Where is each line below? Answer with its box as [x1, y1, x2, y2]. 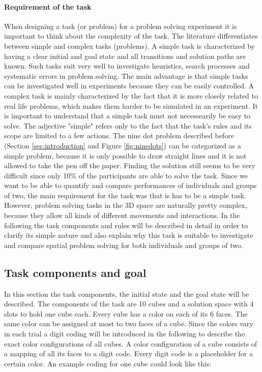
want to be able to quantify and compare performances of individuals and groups [4, 180, 257, 191]
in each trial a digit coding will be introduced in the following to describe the [4, 328, 245, 339]
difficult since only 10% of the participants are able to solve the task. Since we [4, 170, 248, 180]
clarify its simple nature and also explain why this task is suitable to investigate [4, 230, 253, 240]
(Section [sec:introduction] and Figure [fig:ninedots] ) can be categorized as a [4, 140, 241, 150]
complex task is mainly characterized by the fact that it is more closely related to [4, 90, 258, 101]
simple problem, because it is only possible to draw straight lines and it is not [4, 150, 247, 161]
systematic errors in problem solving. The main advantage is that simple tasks [4, 70, 248, 81]
